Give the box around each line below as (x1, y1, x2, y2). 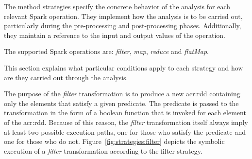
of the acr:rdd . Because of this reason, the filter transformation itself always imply (4, 117, 248, 127)
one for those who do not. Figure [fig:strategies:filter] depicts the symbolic (4, 136, 225, 146)
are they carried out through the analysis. (4, 72, 128, 82)
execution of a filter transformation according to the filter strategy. (4, 145, 202, 156)
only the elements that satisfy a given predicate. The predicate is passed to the (4, 98, 239, 108)
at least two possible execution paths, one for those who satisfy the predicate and (4, 126, 246, 137)
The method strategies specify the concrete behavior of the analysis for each (4, 1, 231, 11)
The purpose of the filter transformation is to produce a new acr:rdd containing (4, 88, 240, 99)
